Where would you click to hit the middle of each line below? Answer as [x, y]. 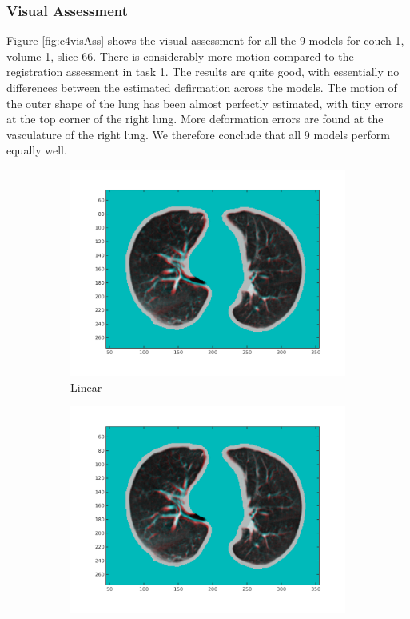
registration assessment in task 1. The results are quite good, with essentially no [203, 72]
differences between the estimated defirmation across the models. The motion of [202, 87]
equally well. [37, 150]
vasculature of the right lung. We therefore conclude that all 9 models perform [198, 134]
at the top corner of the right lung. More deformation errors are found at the [195, 119]
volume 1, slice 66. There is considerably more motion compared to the [180, 56]
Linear [86, 387]
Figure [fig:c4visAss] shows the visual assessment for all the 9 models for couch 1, [205, 40]
